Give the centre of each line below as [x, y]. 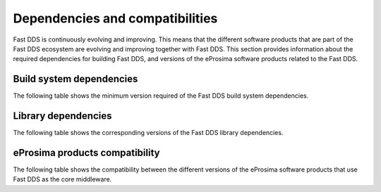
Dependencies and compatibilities [115, 18]
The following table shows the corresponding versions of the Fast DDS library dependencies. [148, 133]
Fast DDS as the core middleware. [62, 179]
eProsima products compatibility [86, 152]
